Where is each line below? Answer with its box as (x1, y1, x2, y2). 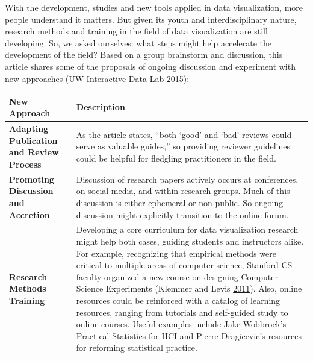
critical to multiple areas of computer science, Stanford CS (76, 259, 293, 271)
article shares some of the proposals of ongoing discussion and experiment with (5, 60, 296, 72)
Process (9, 157, 42, 170)
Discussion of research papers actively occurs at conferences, (76, 172, 299, 185)
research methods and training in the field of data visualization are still (5, 25, 268, 37)
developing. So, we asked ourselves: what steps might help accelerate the (5, 36, 271, 49)
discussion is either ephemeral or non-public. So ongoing (76, 196, 284, 209)
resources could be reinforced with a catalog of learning (76, 294, 280, 306)
